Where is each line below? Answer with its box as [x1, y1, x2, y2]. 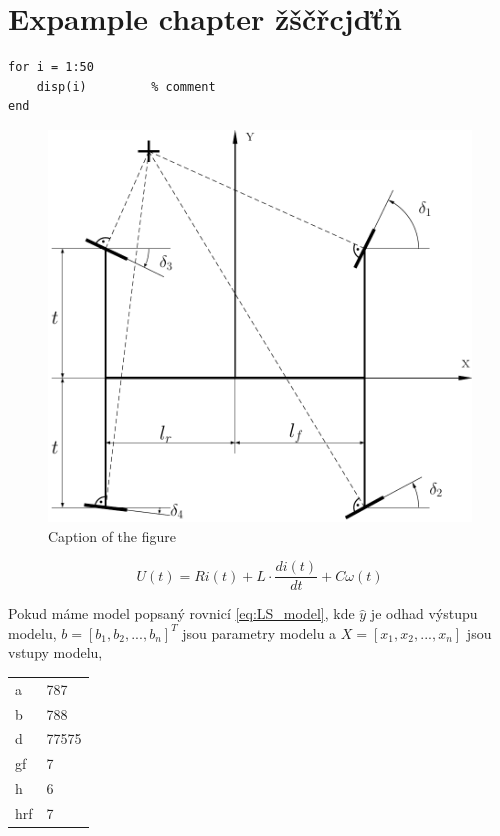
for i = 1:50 [8, 60, 94, 75]
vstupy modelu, [8, 642, 103, 663]
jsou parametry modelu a [182, 622, 337, 643]
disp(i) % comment [36, 79, 216, 94]
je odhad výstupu [370, 603, 478, 624]
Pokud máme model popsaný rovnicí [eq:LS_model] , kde [8, 603, 355, 624]
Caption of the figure [48, 525, 177, 546]
